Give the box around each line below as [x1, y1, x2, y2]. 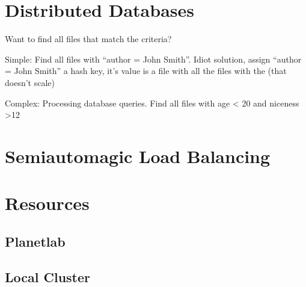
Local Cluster [5, 267, 91, 286]
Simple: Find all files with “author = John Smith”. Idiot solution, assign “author [5, 52, 302, 65]
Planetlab [5, 232, 66, 250]
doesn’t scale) [5, 76, 55, 88]
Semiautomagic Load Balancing [5, 143, 271, 168]
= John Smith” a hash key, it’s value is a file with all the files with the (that [5, 64, 287, 77]
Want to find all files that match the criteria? [5, 32, 172, 45]
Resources [5, 191, 90, 215]
